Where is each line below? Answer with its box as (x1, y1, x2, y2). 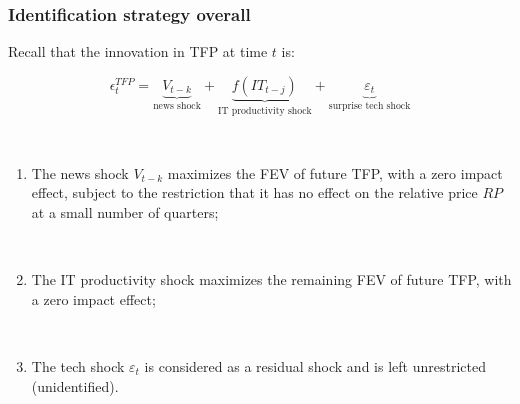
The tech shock (31, 356, 125, 376)
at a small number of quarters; (31, 202, 219, 223)
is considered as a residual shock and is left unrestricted (144, 356, 486, 376)
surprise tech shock (328, 101, 411, 112)
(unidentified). (31, 375, 119, 396)
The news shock (31, 162, 129, 183)
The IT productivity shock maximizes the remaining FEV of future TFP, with (31, 269, 512, 290)
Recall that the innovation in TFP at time (8, 41, 268, 62)
